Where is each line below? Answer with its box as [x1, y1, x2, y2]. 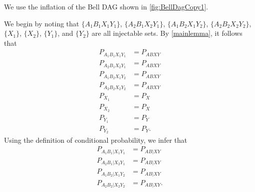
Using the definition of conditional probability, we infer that [4, 134, 187, 145]
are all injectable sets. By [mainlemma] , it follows [91, 28, 243, 38]
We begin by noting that [4, 18, 79, 28]
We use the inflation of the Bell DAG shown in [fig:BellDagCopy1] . [4, 1, 209, 11]
